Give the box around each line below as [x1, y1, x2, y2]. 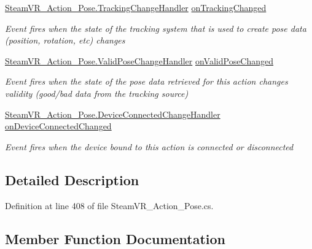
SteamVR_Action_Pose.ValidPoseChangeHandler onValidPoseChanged [5, 54, 274, 67]
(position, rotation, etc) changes [5, 34, 125, 47]
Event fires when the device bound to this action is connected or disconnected [5, 140, 294, 153]
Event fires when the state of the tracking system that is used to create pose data [5, 21, 306, 34]
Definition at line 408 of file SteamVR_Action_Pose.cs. [5, 199, 214, 212]
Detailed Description [5, 170, 139, 189]
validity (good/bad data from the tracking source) [5, 86, 189, 99]
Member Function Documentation [5, 229, 226, 248]
